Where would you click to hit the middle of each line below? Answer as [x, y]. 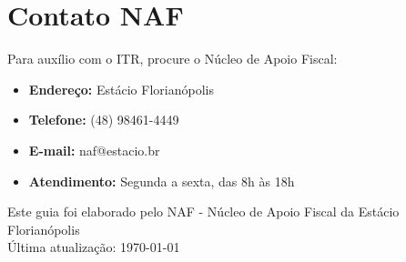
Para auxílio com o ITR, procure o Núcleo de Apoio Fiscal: [173, 59]
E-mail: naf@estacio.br [94, 150]
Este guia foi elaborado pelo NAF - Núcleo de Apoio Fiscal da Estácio [203, 212]
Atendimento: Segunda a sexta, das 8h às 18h [162, 181]
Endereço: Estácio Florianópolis [121, 89]
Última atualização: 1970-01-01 [94, 247]
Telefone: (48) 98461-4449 [104, 120]
